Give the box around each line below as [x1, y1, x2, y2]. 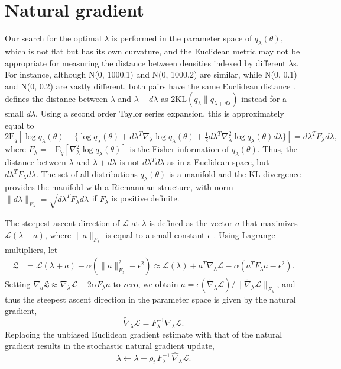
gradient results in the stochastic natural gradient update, [5, 339, 215, 352]
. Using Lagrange [213, 228, 275, 240]
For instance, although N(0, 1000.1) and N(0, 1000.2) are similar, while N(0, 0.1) [5, 68, 297, 81]
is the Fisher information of [129, 143, 229, 155]
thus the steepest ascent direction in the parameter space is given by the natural [5, 293, 296, 305]
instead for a [241, 92, 287, 105]
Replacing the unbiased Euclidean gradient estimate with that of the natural [5, 328, 282, 340]
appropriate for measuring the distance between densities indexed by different [5, 56, 286, 69]
